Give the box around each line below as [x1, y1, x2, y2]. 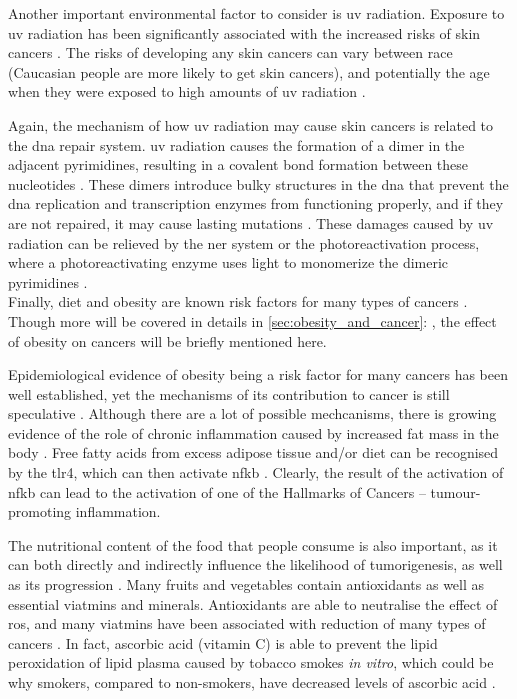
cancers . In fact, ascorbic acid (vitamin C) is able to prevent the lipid [8, 632, 438, 653]
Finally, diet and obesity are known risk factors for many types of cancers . [8, 291, 468, 312]
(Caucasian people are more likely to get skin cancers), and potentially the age [8, 61, 490, 82]
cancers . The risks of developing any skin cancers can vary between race [8, 42, 453, 63]
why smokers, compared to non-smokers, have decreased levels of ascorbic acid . [8, 672, 496, 692]
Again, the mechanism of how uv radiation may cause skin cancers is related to [8, 114, 494, 135]
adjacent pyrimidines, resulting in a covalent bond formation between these [8, 154, 469, 175]
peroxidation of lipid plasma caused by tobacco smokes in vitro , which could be [8, 652, 494, 673]
